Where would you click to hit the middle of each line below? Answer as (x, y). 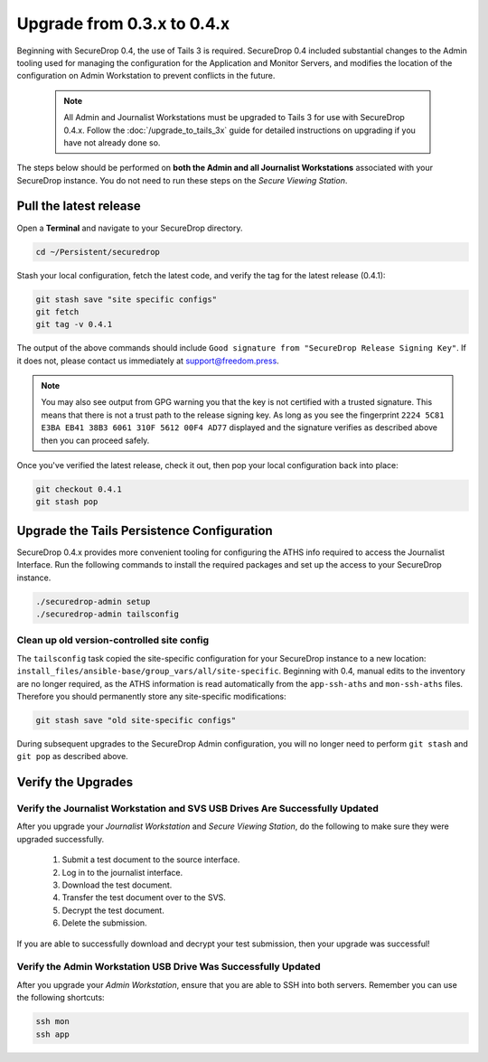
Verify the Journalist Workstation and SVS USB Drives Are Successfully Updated (197, 809)
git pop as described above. (72, 757)
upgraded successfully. (61, 839)
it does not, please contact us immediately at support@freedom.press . (148, 361)
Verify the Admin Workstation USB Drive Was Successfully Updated (169, 967)
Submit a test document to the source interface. (151, 860)
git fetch (57, 311)
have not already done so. (112, 142)
